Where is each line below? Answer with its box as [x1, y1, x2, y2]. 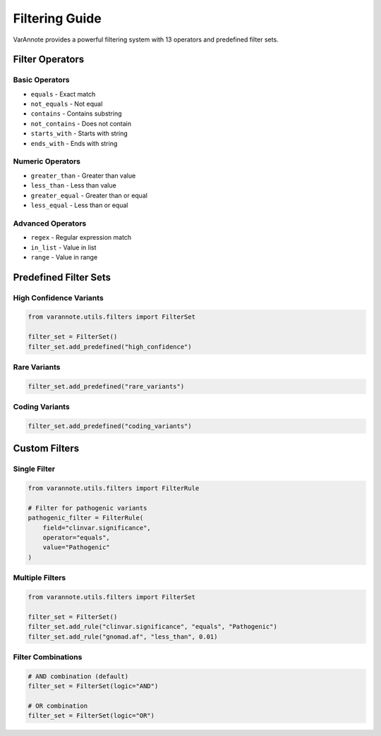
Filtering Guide [13, 11, 102, 26]
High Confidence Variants [13, 293, 104, 302]
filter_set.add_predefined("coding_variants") [28, 422, 192, 430]
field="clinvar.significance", [42, 524, 151, 532]
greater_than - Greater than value [30, 171, 136, 180]
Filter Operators [13, 54, 85, 66]
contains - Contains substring [30, 109, 123, 118]
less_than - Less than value [30, 181, 116, 190]
